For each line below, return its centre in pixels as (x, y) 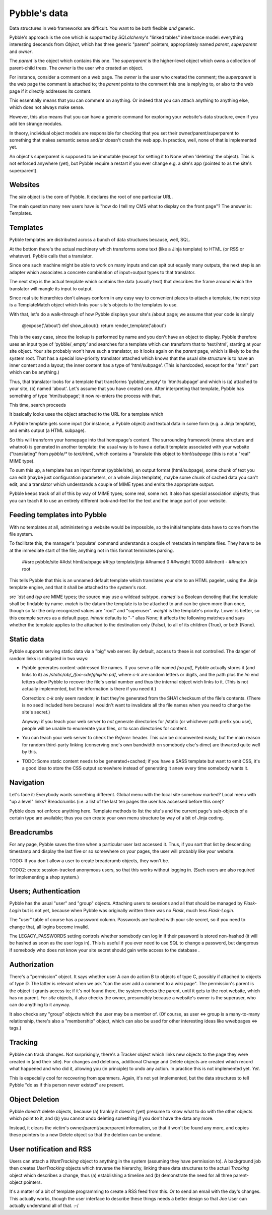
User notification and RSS (50, 1149)
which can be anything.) (35, 372)
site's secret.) (36, 712)
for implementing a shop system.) (44, 877)
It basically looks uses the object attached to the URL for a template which (86, 414)
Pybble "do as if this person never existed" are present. (67, 1085)
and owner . (21, 51)
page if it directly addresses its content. (50, 91)
